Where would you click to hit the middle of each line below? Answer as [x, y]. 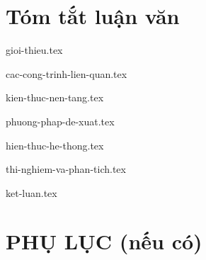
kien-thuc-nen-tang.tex [55, 97]
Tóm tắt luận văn [93, 16]
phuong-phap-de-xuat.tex [60, 121]
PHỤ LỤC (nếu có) [104, 241]
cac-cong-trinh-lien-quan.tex [67, 73]
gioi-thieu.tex [34, 50]
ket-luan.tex [32, 192]
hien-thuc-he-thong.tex [55, 145]
